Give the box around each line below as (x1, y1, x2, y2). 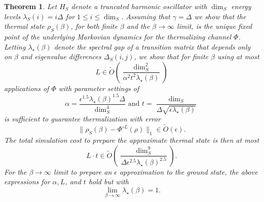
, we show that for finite (134, 51, 209, 62)
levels (4, 11, 21, 21)
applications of (4, 83, 49, 93)
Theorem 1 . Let (4, 1, 57, 11)
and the (126, 21, 150, 31)
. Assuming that (121, 11, 170, 21)
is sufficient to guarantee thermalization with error (4, 113, 161, 124)
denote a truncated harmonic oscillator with (71, 1, 207, 11)
